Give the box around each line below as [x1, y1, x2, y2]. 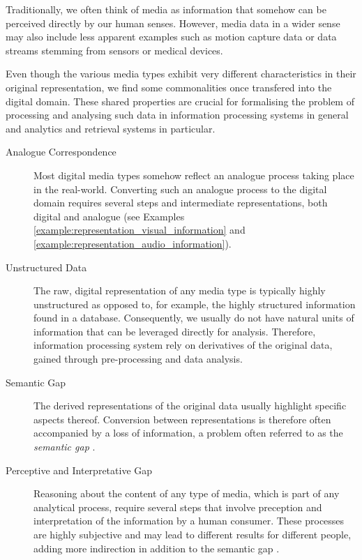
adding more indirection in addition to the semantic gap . [33, 540, 280, 555]
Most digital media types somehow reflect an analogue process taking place [33, 167, 354, 182]
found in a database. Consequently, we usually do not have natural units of [33, 310, 354, 325]
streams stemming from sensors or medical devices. [6, 43, 223, 57]
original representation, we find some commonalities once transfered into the [6, 80, 332, 94]
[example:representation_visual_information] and [33, 222, 246, 237]
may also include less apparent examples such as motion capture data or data [6, 29, 337, 44]
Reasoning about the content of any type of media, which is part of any [33, 486, 340, 501]
